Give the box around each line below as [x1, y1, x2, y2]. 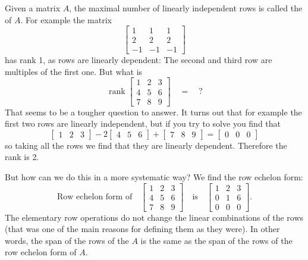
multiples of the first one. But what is [5, 65, 143, 77]
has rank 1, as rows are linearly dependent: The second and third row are [5, 54, 272, 66]
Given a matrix [5, 2, 61, 14]
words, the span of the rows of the [5, 234, 129, 246]
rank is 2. [5, 151, 39, 163]
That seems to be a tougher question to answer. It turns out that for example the [5, 105, 302, 118]
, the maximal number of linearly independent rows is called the [69, 2, 303, 14]
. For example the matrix [20, 13, 112, 26]
